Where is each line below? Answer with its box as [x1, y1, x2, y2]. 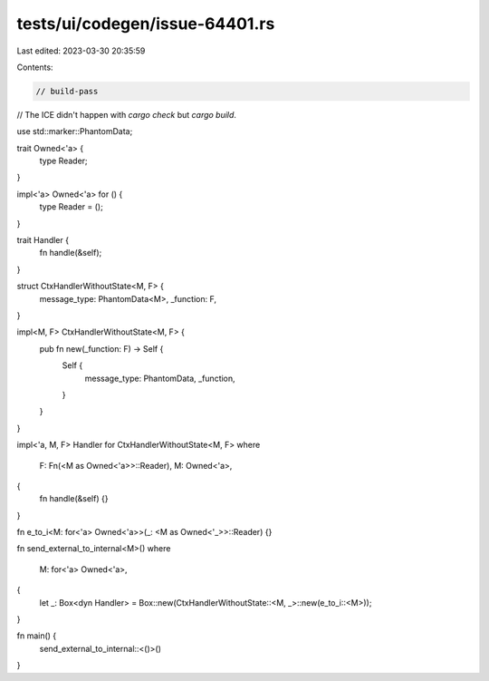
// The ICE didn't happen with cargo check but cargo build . [16, 109, 237, 120]
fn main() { [16, 630, 57, 641]
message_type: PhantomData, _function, [84, 373, 235, 384]
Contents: [16, 62, 53, 73]
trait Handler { [16, 235, 70, 246]
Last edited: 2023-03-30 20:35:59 [16, 45, 146, 56]
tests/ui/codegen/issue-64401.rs [16, 14, 275, 34]
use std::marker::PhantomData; [16, 126, 133, 137]
